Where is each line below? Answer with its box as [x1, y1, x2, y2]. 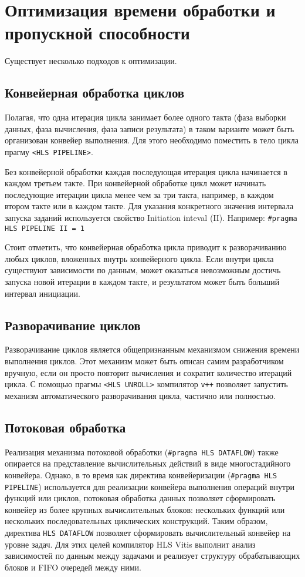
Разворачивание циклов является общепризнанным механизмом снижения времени [5, 343, 300, 355]
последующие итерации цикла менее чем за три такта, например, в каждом [5, 188, 274, 200]
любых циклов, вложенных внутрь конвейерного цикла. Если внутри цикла [5, 252, 274, 264]
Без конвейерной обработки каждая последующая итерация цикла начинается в [5, 165, 287, 177]
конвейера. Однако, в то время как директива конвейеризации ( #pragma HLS [5, 468, 277, 481]
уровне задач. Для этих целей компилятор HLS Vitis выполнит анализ [5, 538, 256, 550]
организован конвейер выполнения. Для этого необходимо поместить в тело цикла [5, 134, 299, 146]
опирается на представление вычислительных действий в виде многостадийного [5, 457, 291, 469]
